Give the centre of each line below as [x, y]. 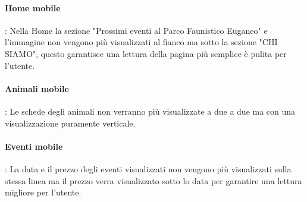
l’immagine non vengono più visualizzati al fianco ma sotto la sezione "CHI [141, 42]
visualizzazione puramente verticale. [70, 123]
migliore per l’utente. [43, 192]
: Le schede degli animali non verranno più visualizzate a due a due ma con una [150, 111]
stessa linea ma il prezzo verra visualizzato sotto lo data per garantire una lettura [153, 180]
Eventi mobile [34, 146]
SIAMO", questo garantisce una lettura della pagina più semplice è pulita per [146, 53]
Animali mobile [37, 88]
